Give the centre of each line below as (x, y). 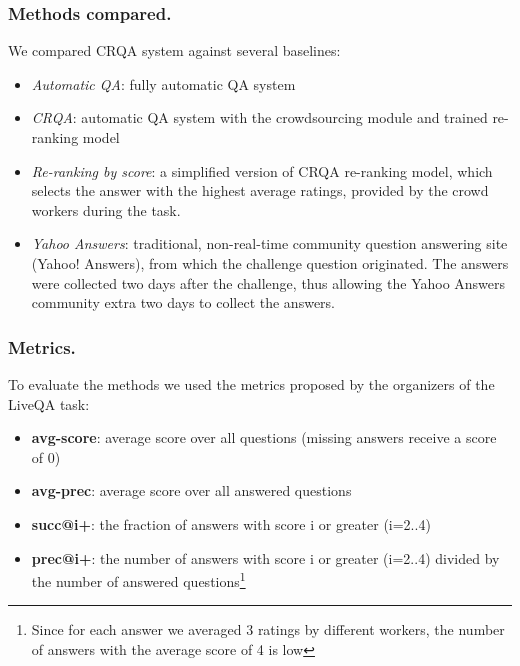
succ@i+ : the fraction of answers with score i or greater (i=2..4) (231, 523)
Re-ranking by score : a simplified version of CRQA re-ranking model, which (262, 170)
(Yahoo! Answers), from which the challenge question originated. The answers (270, 262)
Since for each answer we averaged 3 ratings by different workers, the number (268, 629)
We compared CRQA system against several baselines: (174, 50)
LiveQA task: (49, 403)
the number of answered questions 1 (138, 579)
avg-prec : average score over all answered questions (191, 490)
